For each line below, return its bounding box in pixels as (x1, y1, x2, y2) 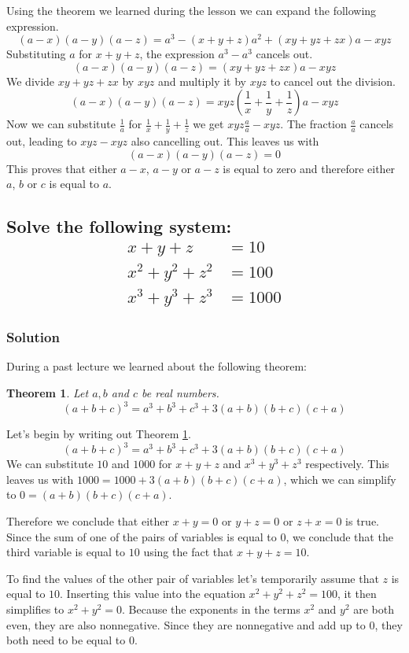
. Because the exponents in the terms (121, 600, 300, 617)
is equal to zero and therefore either (223, 160, 396, 176)
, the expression (139, 46, 215, 62)
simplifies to (6, 600, 64, 617)
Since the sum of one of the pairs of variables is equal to (6, 528, 277, 544)
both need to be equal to (6, 632, 126, 648)
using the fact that (143, 544, 234, 560)
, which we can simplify (283, 470, 396, 487)
